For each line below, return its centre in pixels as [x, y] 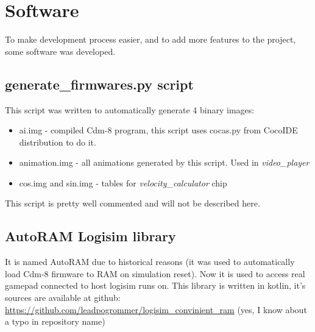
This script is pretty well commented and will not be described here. [133, 203]
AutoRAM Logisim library [90, 236]
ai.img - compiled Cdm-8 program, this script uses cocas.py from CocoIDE [158, 130]
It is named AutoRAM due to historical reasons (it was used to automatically [150, 262]
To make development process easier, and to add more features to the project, [150, 39]
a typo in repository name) [55, 321]
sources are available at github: [63, 298]
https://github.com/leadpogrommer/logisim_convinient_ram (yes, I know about [156, 309]
